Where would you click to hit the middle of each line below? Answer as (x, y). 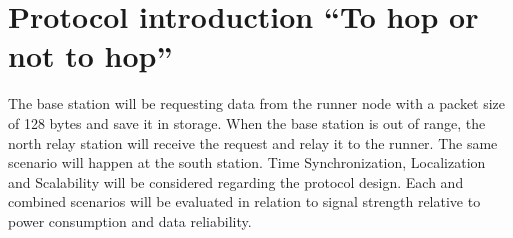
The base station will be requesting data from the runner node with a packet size (257, 103)
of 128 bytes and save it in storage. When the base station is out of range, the (247, 122)
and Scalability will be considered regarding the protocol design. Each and (236, 181)
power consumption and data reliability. (130, 220)
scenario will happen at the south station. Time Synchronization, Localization (247, 162)
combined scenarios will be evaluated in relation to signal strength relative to (244, 201)
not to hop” (90, 55)
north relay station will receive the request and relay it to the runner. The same (253, 142)
